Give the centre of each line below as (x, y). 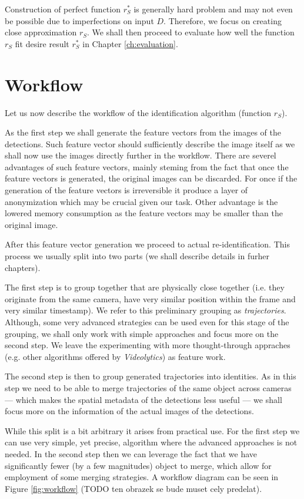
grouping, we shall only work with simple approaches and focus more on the (142, 333)
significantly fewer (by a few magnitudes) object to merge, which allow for (138, 465)
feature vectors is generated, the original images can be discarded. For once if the (151, 178)
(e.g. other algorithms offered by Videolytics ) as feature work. (115, 356)
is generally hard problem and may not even (213, 9)
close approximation (41, 32)
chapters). (23, 267)
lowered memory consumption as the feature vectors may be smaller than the (144, 213)
